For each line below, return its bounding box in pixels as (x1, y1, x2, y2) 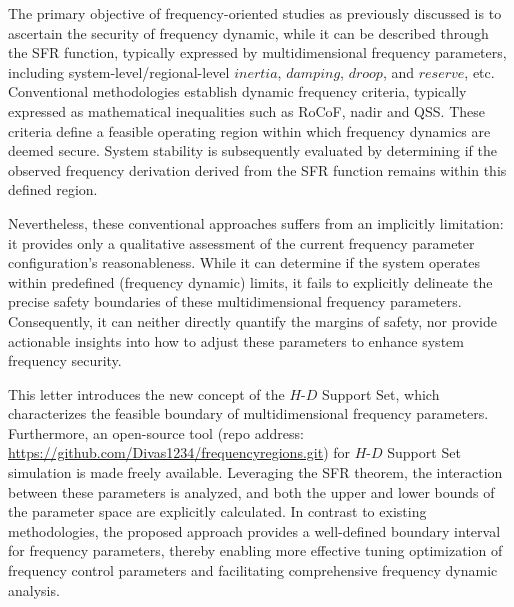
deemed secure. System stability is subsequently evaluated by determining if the (8, 140, 497, 161)
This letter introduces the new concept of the (8, 383, 285, 404)
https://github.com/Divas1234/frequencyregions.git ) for (8, 442, 351, 463)
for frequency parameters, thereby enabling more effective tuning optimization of (8, 540, 503, 561)
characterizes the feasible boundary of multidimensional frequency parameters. (8, 403, 489, 424)
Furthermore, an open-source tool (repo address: (8, 422, 304, 443)
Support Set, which (321, 383, 440, 404)
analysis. (8, 579, 60, 600)
